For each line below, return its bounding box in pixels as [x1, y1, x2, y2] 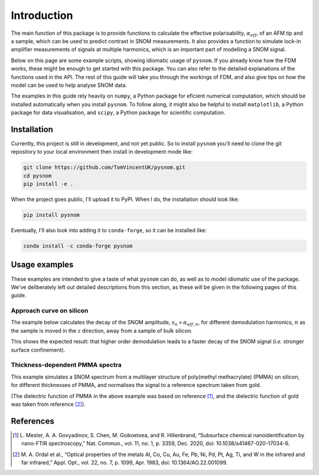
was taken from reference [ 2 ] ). [11, 401, 86, 408]
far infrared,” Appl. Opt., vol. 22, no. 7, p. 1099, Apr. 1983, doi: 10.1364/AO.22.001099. [21, 459, 227, 466]
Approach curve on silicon [11, 307, 89, 315]
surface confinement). [11, 346, 66, 353]
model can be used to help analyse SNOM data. [11, 82, 127, 89]
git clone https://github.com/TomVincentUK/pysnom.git [23, 164, 185, 171]
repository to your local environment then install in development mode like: [11, 148, 193, 155]
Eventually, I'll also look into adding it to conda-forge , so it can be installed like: [11, 227, 207, 234]
